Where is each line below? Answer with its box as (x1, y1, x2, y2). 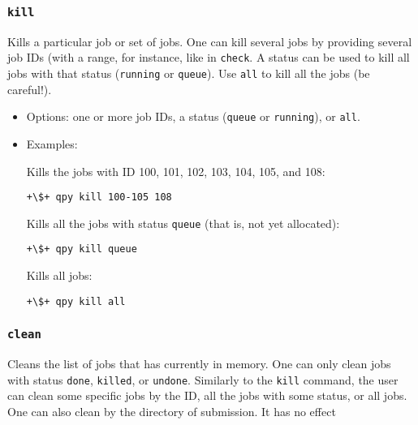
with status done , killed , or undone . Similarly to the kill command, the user (7, 371, 399, 388)
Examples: (26, 135, 78, 152)
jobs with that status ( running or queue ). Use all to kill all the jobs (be (7, 65, 370, 82)
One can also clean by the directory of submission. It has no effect (7, 402, 336, 419)
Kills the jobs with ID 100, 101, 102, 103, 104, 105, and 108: (26, 162, 325, 179)
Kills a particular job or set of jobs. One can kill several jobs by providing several (7, 32, 412, 49)
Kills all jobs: (26, 267, 93, 284)
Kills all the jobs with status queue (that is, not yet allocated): (26, 214, 340, 231)
